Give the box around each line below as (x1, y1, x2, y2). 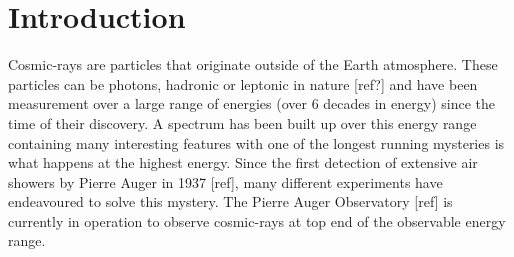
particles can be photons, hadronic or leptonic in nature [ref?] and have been (8, 73, 478, 94)
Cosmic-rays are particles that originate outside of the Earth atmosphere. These (8, 54, 498, 75)
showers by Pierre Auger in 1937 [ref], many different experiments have (8, 171, 443, 192)
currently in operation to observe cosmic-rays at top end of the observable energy (8, 210, 506, 231)
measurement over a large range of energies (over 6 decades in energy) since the (8, 93, 495, 114)
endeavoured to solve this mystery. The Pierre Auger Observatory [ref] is (8, 191, 453, 212)
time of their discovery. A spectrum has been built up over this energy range (8, 112, 477, 133)
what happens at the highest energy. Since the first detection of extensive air (8, 152, 478, 173)
